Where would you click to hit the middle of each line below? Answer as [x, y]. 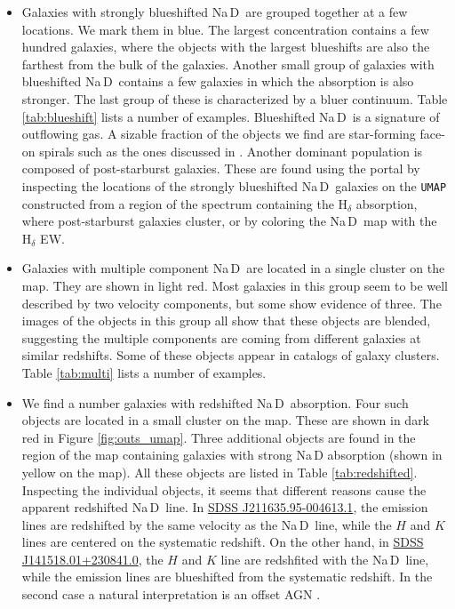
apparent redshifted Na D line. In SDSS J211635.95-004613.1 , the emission [225, 507]
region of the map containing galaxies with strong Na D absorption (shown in [232, 455]
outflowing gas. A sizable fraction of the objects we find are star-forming [219, 134]
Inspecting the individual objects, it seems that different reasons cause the [224, 489]
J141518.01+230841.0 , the [92, 559]
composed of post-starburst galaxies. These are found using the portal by [221, 168]
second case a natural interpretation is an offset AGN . [171, 594]
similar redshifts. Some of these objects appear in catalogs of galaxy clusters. [231, 355]
